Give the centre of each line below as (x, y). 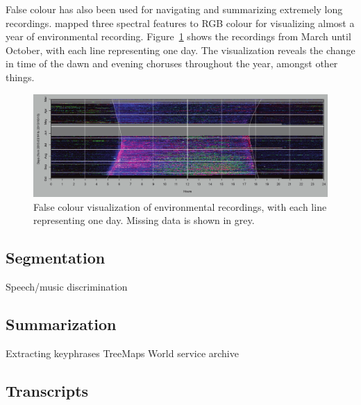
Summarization (61, 324)
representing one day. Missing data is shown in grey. (144, 220)
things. (20, 77)
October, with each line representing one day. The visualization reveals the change (180, 50)
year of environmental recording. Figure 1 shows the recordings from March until (178, 36)
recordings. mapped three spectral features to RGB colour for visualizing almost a (180, 23)
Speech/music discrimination (67, 287)
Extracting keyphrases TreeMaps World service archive (122, 353)
